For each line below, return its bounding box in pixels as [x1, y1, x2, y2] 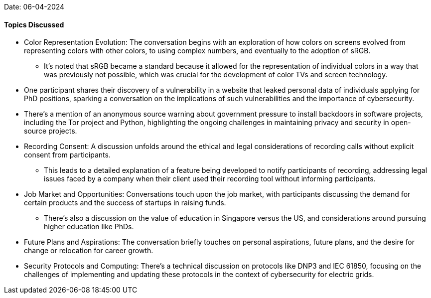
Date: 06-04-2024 [4, 2, 65, 11]
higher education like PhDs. [44, 222, 134, 231]
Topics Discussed [4, 20, 64, 29]
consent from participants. [24, 150, 111, 159]
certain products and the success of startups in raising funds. [24, 198, 226, 207]
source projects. [24, 127, 77, 136]
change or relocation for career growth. [24, 246, 153, 255]
